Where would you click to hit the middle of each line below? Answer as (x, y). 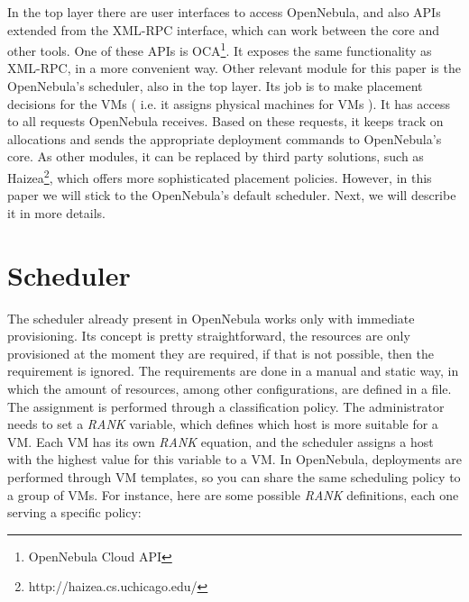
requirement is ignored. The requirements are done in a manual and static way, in (233, 371)
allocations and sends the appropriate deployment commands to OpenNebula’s (225, 138)
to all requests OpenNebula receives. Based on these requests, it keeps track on (225, 121)
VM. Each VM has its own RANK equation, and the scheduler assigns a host (221, 441)
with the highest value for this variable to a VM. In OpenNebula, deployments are (234, 459)
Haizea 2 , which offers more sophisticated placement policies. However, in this (220, 176)
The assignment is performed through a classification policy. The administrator (226, 406)
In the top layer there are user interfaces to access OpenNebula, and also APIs (224, 12)
